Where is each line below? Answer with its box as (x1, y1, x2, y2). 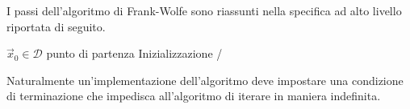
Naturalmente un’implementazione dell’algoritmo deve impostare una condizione (6, 71, 404, 88)
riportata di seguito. (6, 18, 106, 34)
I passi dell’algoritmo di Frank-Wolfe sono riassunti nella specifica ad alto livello (6, 2, 402, 18)
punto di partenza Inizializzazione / (46, 45, 223, 62)
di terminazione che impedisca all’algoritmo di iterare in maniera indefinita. (6, 87, 381, 104)
